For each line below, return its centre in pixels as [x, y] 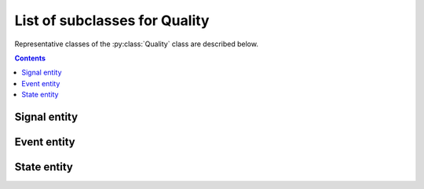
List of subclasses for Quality [112, 20]
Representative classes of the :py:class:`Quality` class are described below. [137, 44]
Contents [30, 58]
